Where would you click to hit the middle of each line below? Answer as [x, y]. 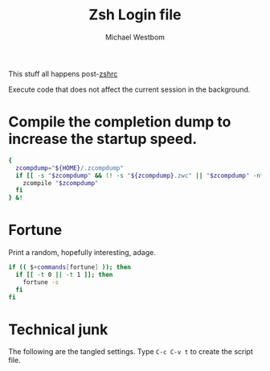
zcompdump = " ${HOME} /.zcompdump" [70, 168]
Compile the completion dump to [120, 122]
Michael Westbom [135, 37]
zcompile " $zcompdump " [61, 183]
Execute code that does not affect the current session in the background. [129, 89]
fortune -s [41, 282]
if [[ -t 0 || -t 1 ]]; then [64, 274]
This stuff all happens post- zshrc [63, 73]
